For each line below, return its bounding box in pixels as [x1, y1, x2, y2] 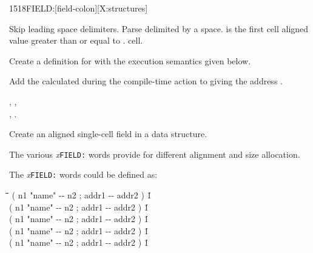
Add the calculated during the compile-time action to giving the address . [9, 75, 283, 87]
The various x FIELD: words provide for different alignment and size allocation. [9, 147, 300, 160]
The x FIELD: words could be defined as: [9, 168, 158, 181]
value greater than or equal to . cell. [9, 34, 143, 47]
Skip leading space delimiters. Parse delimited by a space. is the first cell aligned [9, 22, 309, 35]
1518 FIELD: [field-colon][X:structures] [9, 2, 148, 14]
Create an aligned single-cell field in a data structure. [9, 127, 207, 140]
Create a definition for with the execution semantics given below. [9, 54, 251, 67]
